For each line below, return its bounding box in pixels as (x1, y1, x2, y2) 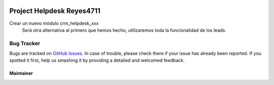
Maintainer (9, 70, 33, 76)
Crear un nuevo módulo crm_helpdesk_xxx (9, 20, 99, 26)
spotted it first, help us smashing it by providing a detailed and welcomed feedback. (9, 57, 185, 63)
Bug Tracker (9, 39, 41, 47)
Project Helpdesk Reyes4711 (9, 7, 101, 15)
